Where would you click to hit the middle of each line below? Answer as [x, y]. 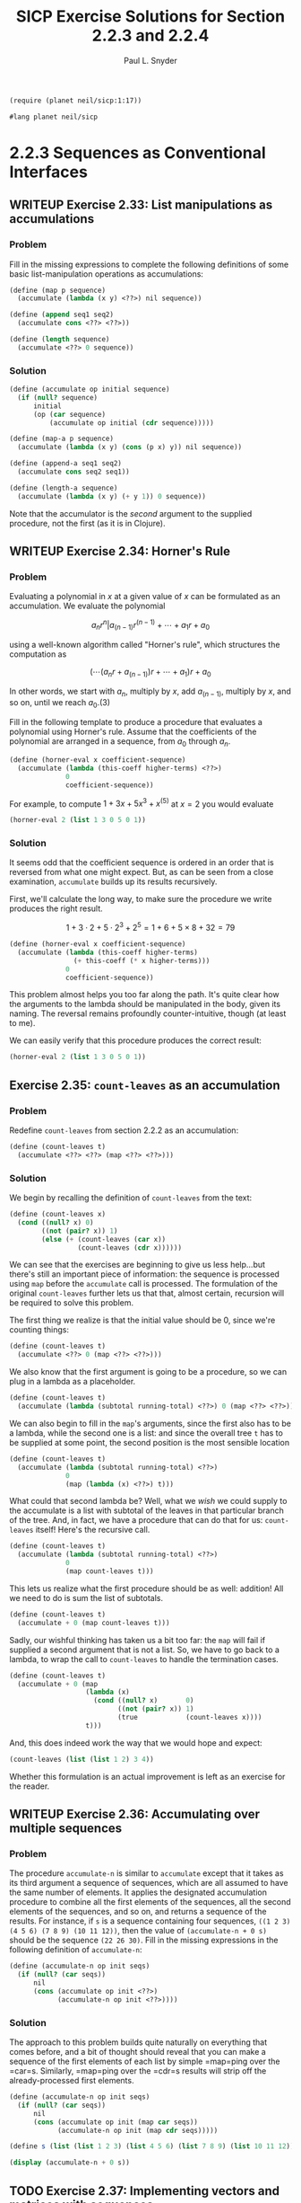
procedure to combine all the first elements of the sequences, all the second [150, 1902]
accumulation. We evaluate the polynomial [87, 606]
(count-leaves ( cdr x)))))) [129, 1247]
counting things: [39, 1330]
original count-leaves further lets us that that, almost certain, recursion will [147, 1293]
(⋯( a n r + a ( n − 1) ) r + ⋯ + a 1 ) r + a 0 [150, 672]
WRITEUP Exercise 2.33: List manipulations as [141, 205]
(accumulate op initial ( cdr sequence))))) [132, 423]
